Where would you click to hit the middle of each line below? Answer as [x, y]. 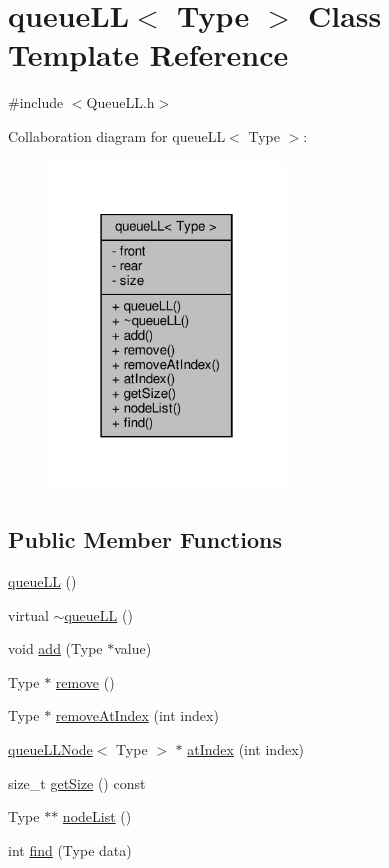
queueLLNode [50, 748]
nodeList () [97, 816]
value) [133, 648]
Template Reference [148, 54]
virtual [28, 614]
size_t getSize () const [77, 782]
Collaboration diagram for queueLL [117, 135]
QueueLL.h [120, 102]
